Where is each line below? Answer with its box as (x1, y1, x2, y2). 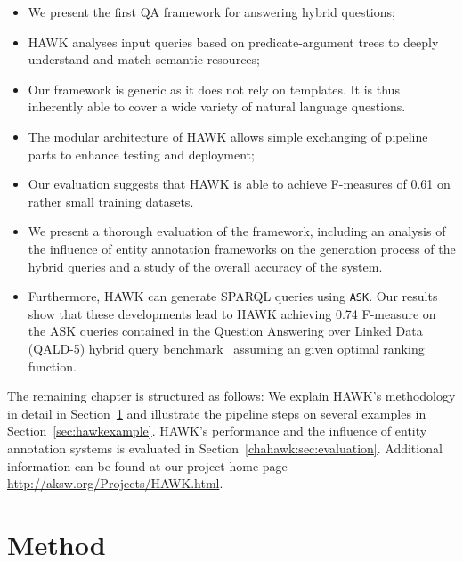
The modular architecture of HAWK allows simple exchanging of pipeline (28, 126, 428, 145)
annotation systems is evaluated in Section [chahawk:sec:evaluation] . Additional (7, 438, 443, 457)
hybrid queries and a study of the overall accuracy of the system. (28, 257, 383, 275)
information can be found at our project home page (7, 456, 288, 475)
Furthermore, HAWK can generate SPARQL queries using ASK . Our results (28, 287, 438, 305)
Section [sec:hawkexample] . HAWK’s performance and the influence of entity (7, 421, 427, 440)
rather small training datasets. (28, 191, 194, 210)
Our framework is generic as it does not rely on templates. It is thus (28, 79, 400, 98)
